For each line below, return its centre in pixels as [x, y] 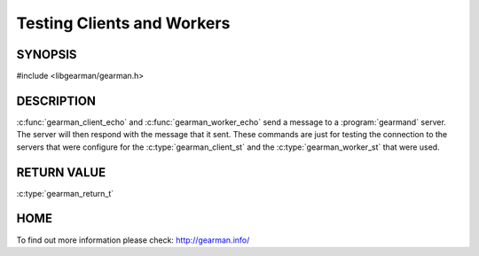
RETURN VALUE [61, 172]
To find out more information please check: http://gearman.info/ [133, 240]
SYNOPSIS [47, 54]
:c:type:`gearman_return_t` [65, 193]
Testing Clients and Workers [123, 23]
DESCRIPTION [56, 101]
